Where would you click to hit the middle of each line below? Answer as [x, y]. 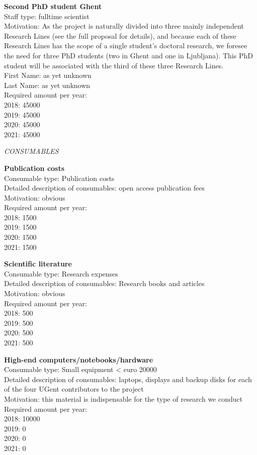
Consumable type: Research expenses [61, 273]
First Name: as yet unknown [48, 75]
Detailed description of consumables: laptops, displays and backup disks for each [128, 379]
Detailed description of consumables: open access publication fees [104, 188]
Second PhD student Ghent [53, 6]
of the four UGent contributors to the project [74, 389]
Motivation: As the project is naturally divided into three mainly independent [124, 26]
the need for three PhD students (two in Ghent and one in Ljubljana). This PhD [128, 55]
